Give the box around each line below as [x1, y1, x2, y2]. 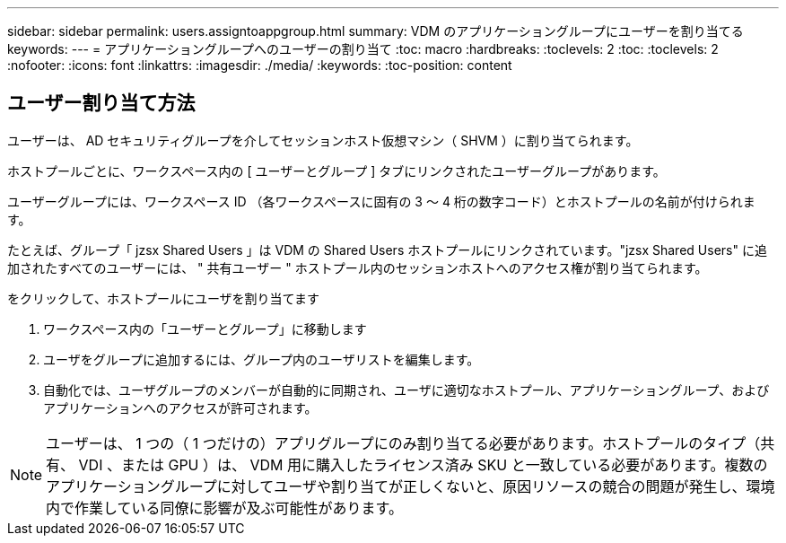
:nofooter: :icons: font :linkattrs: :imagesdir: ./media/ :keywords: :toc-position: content [7, 57, 512, 73]
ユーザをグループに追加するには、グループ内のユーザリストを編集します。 [43, 351, 480, 367]
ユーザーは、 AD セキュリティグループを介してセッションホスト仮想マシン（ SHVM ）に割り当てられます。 [7, 132, 639, 148]
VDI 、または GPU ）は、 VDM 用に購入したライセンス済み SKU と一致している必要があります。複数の [78, 455, 768, 474]
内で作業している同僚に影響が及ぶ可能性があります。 [46, 498, 403, 517]
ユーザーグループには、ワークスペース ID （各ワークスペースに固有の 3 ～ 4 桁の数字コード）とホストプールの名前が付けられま [7, 193, 755, 209]
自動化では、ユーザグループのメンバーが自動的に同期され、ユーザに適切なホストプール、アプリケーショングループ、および [43, 381, 770, 398]
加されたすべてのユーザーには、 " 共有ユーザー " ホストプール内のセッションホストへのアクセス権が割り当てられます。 [7, 259, 708, 276]
